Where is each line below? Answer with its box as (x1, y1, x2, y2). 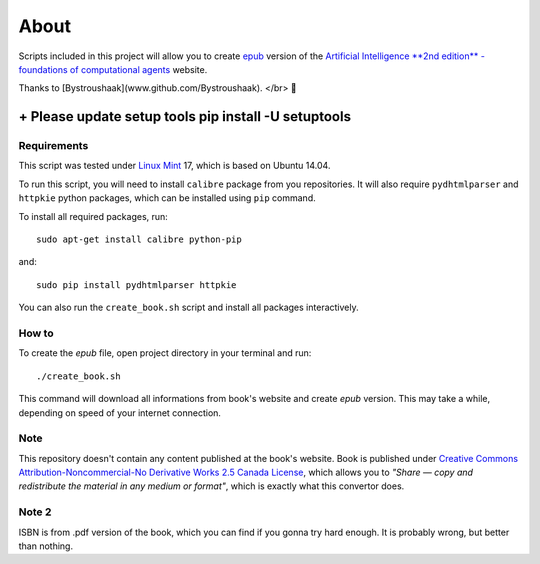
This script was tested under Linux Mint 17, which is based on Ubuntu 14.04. (18, 160, 331, 172)
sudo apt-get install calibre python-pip (36, 234, 242, 245)
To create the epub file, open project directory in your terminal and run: (18, 347, 312, 359)
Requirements (18, 139, 89, 153)
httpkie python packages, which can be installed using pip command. (18, 192, 316, 204)
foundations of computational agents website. (18, 63, 208, 75)
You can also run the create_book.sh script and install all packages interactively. (18, 301, 359, 314)
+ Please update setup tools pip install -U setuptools (18, 108, 352, 125)
